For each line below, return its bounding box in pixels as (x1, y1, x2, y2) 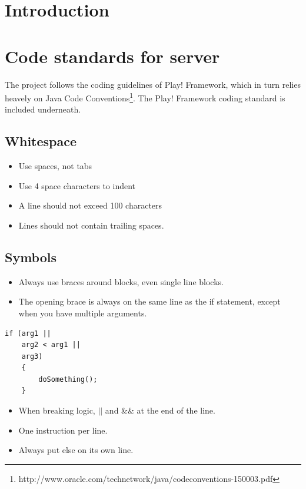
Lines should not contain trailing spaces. (18, 219, 164, 231)
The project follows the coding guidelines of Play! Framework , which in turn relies (5, 78, 301, 90)
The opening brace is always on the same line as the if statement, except (18, 295, 281, 308)
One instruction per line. (18, 424, 108, 436)
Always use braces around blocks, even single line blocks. (18, 275, 224, 288)
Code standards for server (5, 44, 220, 68)
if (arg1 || (5, 329, 51, 338)
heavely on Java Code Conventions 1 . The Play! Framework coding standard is (5, 90, 285, 104)
